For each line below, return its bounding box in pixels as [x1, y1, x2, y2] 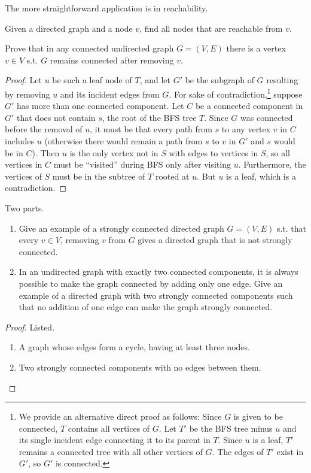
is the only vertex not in [69, 146, 158, 159]
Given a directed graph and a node [5, 22, 133, 34]
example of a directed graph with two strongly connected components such [19, 289, 293, 301]
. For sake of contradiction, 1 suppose [169, 86, 303, 100]
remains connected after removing [50, 53, 174, 66]
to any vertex [221, 123, 271, 135]
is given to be [233, 410, 283, 423]
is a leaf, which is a [226, 169, 296, 182]
